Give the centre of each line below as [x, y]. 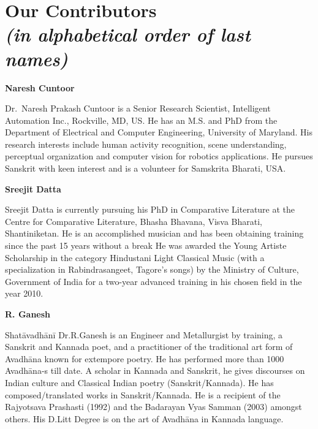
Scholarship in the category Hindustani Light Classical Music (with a [135, 257]
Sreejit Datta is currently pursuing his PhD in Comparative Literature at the [150, 209]
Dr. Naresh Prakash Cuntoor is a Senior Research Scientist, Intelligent [138, 108]
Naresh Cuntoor [40, 87]
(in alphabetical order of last [128, 34]
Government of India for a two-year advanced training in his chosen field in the [153, 281]
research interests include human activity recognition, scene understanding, [146, 144]
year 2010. [24, 293]
